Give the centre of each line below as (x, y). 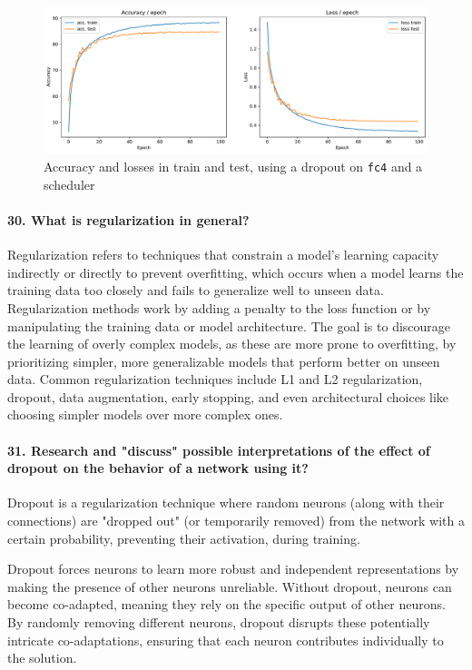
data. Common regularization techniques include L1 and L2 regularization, (215, 379)
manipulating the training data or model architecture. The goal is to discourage (229, 325)
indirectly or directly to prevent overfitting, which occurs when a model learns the (236, 272)
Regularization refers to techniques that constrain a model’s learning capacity (223, 255)
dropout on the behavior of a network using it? (158, 468)
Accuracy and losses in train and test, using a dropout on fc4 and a (233, 167)
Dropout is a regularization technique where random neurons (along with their (226, 503)
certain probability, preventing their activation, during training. (184, 538)
